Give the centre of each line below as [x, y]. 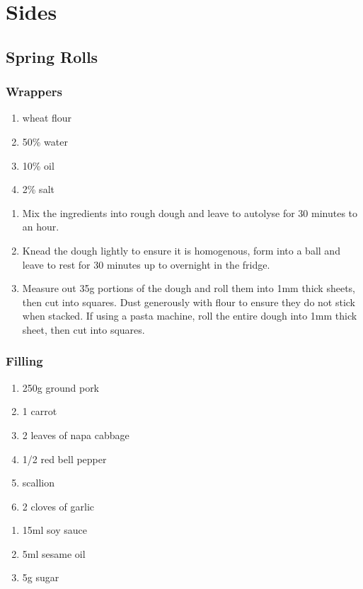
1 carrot [40, 411]
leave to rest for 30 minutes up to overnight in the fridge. [146, 264]
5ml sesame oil [54, 553]
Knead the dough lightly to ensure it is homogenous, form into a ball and [181, 250]
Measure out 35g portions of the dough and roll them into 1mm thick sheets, [189, 288]
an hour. [41, 227]
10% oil [38, 165]
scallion [38, 483]
